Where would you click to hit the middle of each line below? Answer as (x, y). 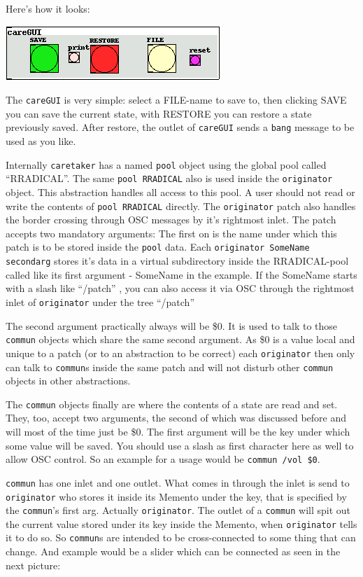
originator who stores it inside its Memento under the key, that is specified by (176, 496)
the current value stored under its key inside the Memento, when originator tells (181, 523)
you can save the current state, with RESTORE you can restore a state (159, 113)
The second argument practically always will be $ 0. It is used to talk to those (172, 325)
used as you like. (41, 141)
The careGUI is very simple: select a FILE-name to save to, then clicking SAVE (176, 100)
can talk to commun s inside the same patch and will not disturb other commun (170, 367)
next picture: (33, 565)
